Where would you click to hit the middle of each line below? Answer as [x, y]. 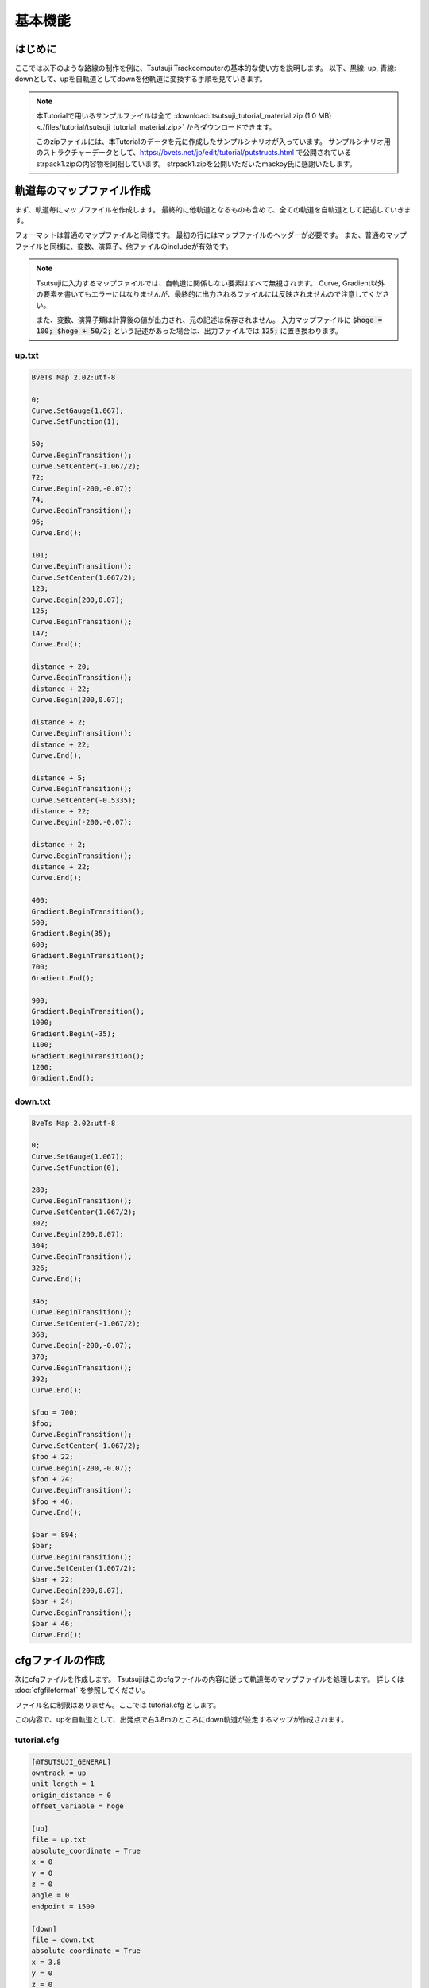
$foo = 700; [55, 1412]
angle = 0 [50, 1895]
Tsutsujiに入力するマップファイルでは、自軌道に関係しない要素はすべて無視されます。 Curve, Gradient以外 [211, 283]
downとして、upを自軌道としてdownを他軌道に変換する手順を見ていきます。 [141, 79]
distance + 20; [61, 666]
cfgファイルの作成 [60, 1660]
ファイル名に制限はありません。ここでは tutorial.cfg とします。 [118, 1705]
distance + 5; [59, 778]
